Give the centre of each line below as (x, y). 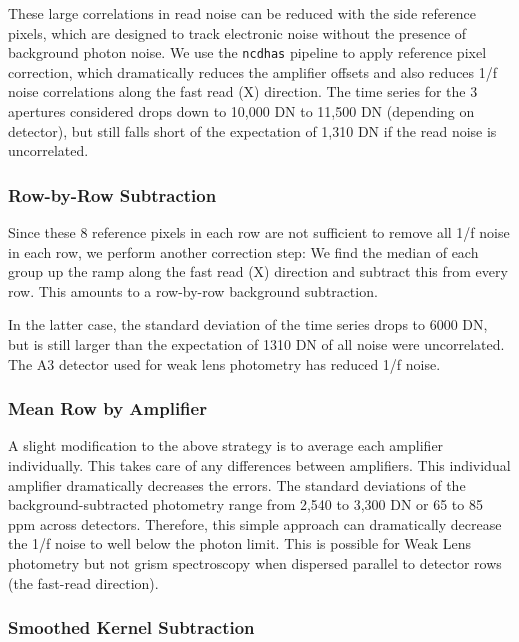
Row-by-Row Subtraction (112, 194)
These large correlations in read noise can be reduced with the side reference (242, 13)
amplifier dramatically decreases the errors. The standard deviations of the (237, 484)
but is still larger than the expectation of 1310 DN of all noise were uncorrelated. (256, 344)
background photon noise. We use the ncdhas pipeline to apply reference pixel (247, 52)
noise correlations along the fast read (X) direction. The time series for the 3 (243, 91)
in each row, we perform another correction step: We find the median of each (243, 251)
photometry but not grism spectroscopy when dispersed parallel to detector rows (255, 562)
